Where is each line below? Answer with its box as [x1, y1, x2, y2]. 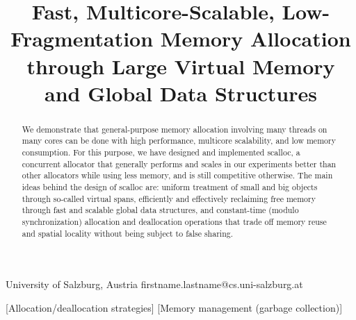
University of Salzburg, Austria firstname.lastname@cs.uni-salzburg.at [6, 277, 303, 292]
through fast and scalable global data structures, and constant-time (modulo [22, 204, 299, 216]
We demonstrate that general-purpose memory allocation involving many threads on [22, 123, 327, 135]
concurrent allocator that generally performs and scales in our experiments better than [22, 158, 337, 169]
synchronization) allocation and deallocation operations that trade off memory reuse [22, 215, 327, 227]
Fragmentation [10, 24, 154, 53]
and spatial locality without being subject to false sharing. [22, 227, 234, 239]
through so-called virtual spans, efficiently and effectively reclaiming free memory [22, 192, 316, 204]
